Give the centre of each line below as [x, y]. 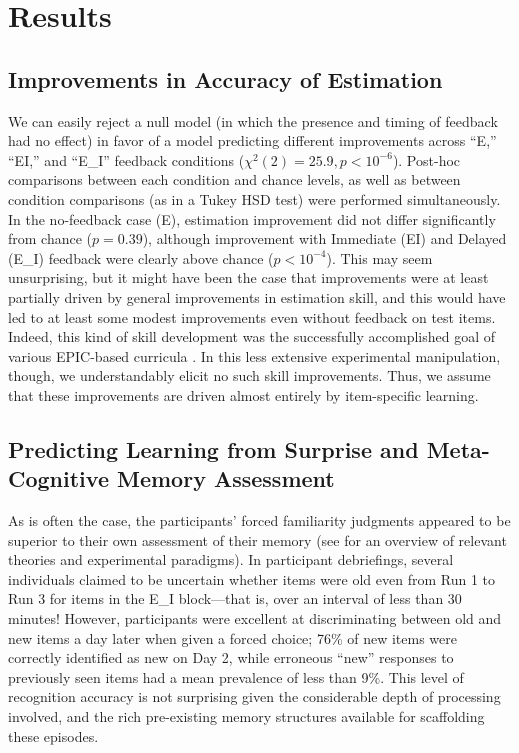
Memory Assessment [225, 478]
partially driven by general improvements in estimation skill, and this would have [257, 296]
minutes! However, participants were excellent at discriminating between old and [255, 618]
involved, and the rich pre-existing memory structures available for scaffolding [246, 716]
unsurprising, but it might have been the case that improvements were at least [248, 277]
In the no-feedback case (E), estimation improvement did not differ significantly [252, 218]
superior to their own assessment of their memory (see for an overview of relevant [257, 539]
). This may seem [379, 257]
